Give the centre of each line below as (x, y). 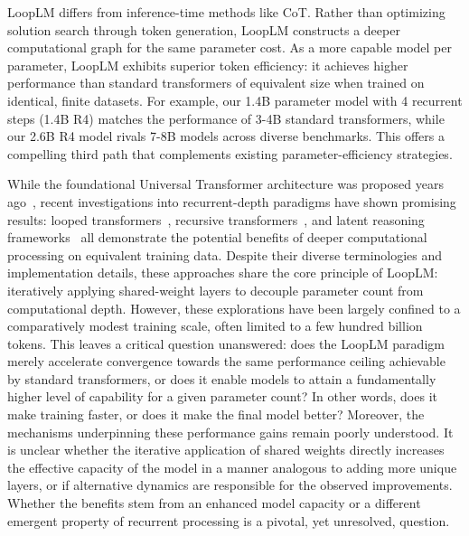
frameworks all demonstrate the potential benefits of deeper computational (217, 237)
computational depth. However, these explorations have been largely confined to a (234, 308)
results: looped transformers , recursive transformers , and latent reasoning (216, 219)
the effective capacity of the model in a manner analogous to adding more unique (232, 467)
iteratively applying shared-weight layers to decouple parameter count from (216, 290)
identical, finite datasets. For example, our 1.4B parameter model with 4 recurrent (235, 100)
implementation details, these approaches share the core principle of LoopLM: (223, 273)
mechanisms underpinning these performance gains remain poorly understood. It (230, 432)
